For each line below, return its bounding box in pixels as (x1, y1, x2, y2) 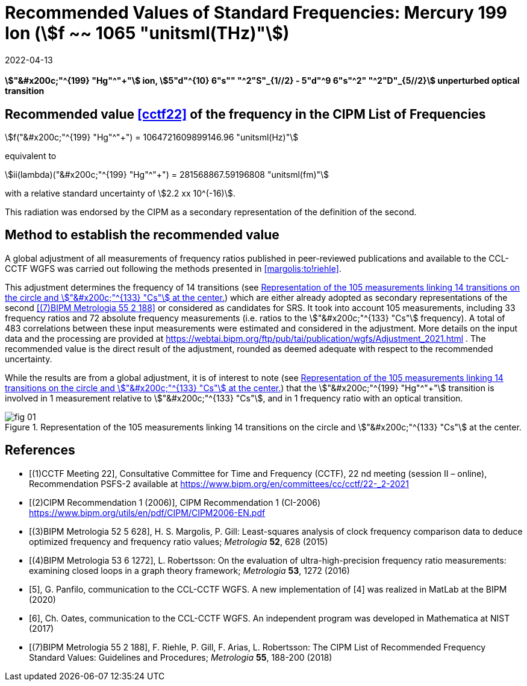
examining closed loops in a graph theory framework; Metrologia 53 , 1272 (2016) (29, 565, 350, 576)
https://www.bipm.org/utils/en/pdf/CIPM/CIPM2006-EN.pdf (29, 507, 266, 518)
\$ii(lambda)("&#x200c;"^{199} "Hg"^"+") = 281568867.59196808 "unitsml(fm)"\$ (5, 169, 329, 180)
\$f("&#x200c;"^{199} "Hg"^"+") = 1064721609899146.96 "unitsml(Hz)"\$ (5, 132, 299, 143)
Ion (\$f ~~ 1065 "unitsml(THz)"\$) (5, 23, 290, 43)
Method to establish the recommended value (5, 227, 279, 243)
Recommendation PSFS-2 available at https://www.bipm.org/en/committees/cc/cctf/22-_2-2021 (29, 478, 409, 489)
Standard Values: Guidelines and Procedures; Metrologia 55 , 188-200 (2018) (29, 652, 332, 662)
